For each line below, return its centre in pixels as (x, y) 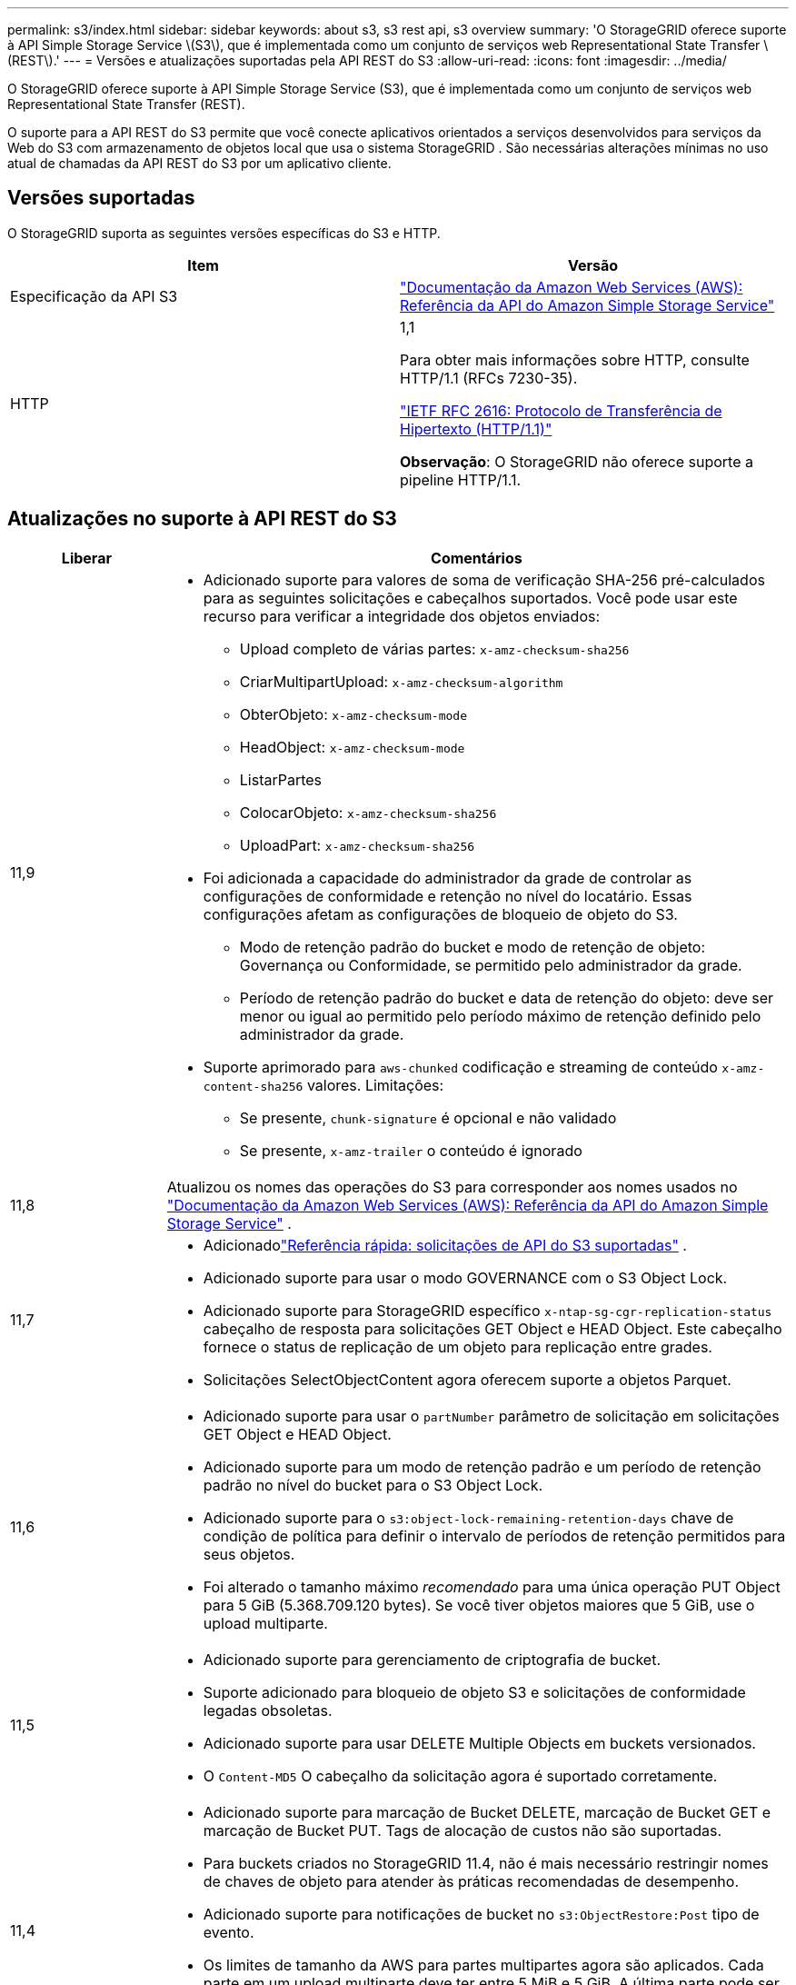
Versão (593, 265)
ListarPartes (281, 779)
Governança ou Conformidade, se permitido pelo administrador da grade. (491, 965)
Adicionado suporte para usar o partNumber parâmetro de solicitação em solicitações (491, 1416)
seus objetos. (249, 1554)
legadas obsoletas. (268, 1710)
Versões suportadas (101, 198)
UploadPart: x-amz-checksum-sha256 (357, 845)
